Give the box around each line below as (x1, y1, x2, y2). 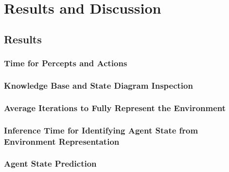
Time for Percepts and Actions (4, 57, 127, 69)
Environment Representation (4, 135, 120, 147)
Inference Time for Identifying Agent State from (4, 124, 198, 136)
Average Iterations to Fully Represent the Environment (4, 101, 226, 114)
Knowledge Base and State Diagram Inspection (4, 79, 193, 91)
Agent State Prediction (4, 157, 97, 170)
